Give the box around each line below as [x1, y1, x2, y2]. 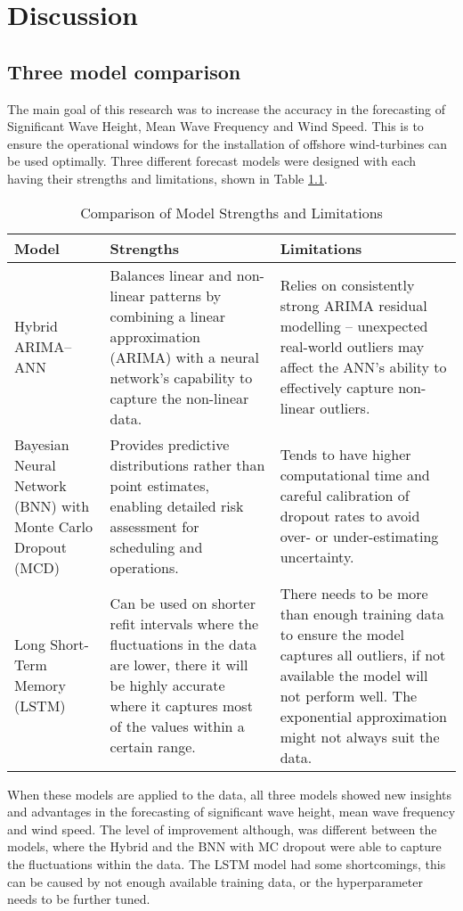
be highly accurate [110, 675, 225, 696]
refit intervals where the [110, 613, 259, 635]
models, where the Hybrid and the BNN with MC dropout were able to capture [7, 837, 442, 856]
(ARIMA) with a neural [110, 346, 260, 367]
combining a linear [110, 305, 226, 326]
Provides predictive [110, 433, 230, 455]
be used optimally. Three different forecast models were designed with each [7, 152, 416, 170]
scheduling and [110, 536, 203, 557]
